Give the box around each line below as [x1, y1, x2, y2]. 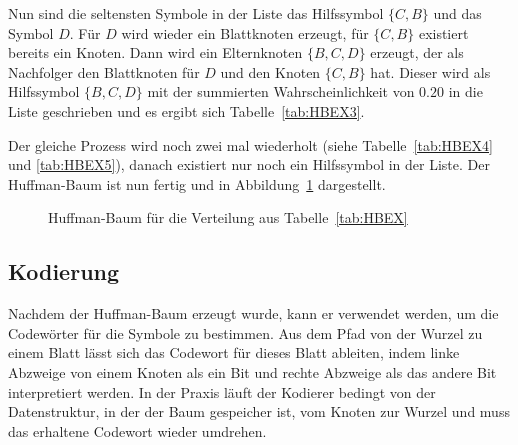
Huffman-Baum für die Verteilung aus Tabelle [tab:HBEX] [48, 207, 408, 228]
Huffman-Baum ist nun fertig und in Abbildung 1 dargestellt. [8, 173, 386, 194]
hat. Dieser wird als [370, 61, 491, 82]
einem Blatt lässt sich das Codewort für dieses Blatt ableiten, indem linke [8, 342, 460, 363]
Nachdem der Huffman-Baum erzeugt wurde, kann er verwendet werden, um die [8, 303, 499, 324]
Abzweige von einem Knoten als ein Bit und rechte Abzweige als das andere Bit [8, 361, 497, 382]
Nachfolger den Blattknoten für [8, 61, 200, 82]
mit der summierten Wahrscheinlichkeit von [147, 81, 415, 102]
